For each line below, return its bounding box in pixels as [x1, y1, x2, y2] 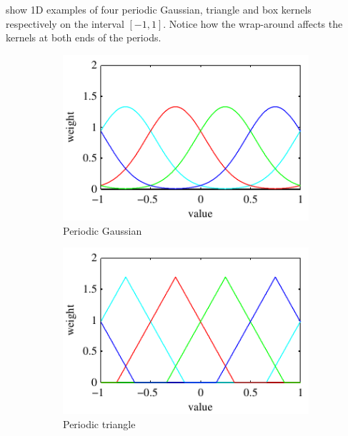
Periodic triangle [63, 416, 136, 431]
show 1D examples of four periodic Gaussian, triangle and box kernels [6, 2, 312, 16]
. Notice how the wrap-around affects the [163, 16, 343, 31]
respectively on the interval [6, 16, 124, 31]
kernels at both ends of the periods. [6, 30, 161, 45]
